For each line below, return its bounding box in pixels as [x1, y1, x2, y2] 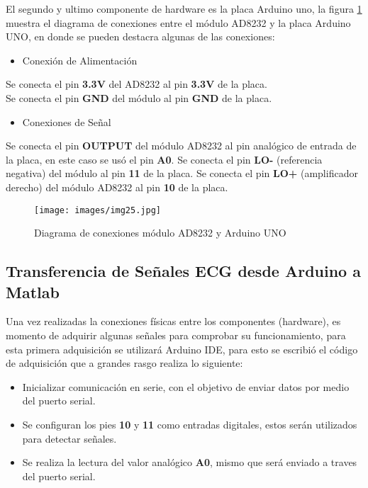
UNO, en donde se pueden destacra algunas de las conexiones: [6, 29, 275, 44]
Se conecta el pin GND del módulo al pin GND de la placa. [6, 90, 272, 105]
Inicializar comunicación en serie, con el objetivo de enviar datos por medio [22, 379, 350, 394]
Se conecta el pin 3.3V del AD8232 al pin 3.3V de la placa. [6, 76, 267, 91]
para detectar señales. [22, 431, 117, 446]
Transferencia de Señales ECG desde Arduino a [6, 260, 361, 282]
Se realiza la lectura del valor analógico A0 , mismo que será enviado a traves [22, 455, 357, 470]
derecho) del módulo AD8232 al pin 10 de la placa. [6, 179, 228, 194]
